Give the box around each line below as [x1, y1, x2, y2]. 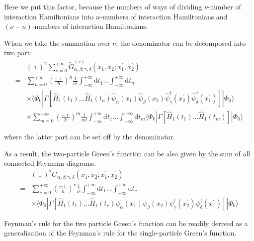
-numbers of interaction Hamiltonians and [100, 11, 228, 21]
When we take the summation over [4, 37, 110, 48]
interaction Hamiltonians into [4, 11, 94, 21]
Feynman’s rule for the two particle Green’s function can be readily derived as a [4, 218, 248, 228]
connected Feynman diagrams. [4, 158, 96, 168]
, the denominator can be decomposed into [116, 37, 246, 48]
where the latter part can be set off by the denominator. [4, 131, 175, 142]
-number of [207, 1, 241, 11]
